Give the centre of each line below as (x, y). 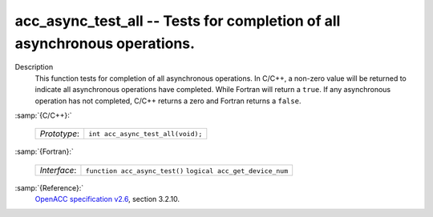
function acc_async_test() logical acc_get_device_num (187, 171)
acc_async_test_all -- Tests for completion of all (178, 21)
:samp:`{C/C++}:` (43, 115)
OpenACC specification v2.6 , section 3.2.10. (107, 199)
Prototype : (60, 134)
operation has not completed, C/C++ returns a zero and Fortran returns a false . (168, 101)
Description (34, 67)
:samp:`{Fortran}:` (44, 151)
